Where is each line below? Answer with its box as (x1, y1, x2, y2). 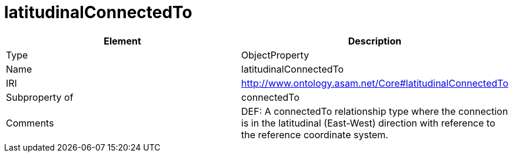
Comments (6, 117, 54, 129)
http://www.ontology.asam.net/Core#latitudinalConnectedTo (241, 77, 508, 89)
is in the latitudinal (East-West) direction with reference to (241, 117, 495, 129)
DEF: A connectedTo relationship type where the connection (241, 105, 508, 117)
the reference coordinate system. (241, 128, 388, 141)
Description (348, 35, 402, 47)
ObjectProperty (241, 49, 309, 61)
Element (104, 35, 141, 47)
